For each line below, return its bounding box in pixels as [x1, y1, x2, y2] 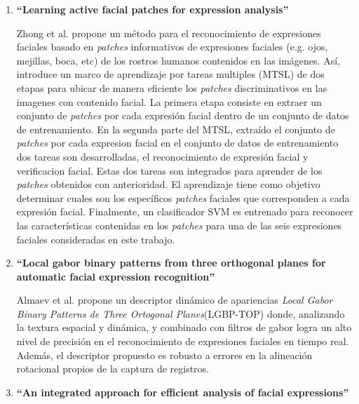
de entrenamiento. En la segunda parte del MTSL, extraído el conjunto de [16, 121, 335, 136]
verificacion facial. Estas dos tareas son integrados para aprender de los [16, 163, 323, 177]
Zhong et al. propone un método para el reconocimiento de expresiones [16, 25, 321, 40]
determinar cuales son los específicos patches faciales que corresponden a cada [16, 190, 350, 205]
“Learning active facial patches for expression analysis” [16, 2, 289, 16]
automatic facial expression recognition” [16, 269, 215, 283]
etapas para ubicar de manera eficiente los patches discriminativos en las [16, 80, 327, 95]
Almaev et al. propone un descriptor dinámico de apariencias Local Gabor [16, 292, 333, 307]
